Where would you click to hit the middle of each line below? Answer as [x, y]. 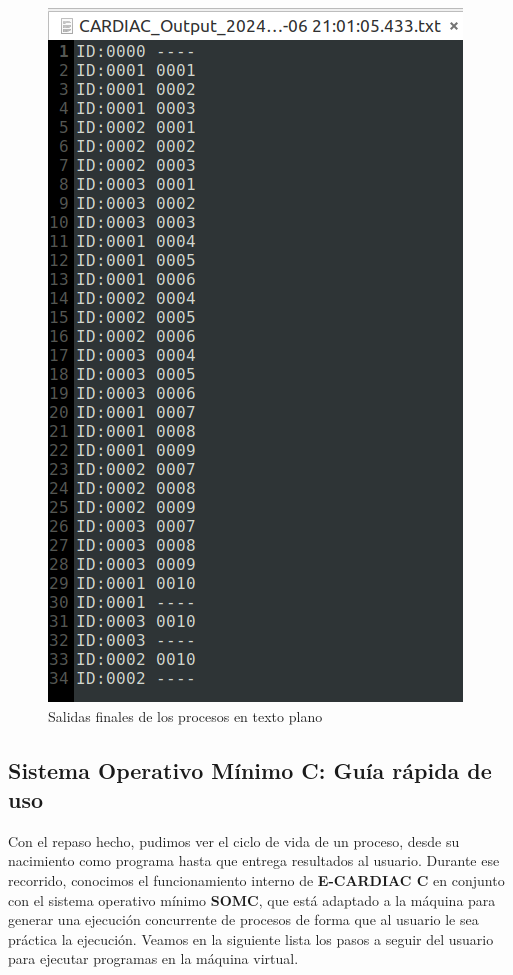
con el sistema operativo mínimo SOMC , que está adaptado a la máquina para [252, 899]
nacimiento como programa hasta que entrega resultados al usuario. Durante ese [254, 860]
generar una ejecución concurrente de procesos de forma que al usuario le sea [243, 919]
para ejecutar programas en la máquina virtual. [153, 958]
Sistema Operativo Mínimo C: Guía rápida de [250, 769]
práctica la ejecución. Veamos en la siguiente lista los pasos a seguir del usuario [251, 938]
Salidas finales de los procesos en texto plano [185, 715]
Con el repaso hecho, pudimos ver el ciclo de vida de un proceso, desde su [234, 840]
